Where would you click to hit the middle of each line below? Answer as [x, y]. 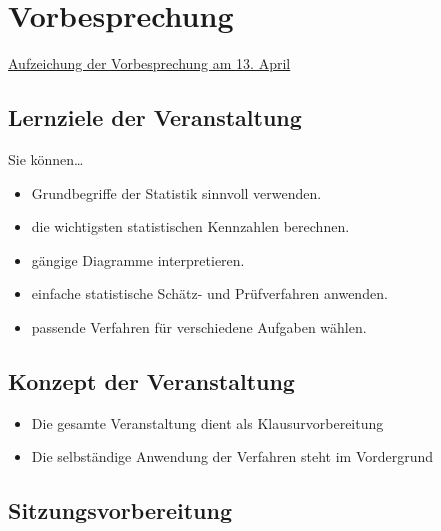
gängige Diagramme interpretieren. [138, 259]
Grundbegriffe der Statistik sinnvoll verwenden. [176, 192]
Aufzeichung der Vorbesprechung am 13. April [149, 63]
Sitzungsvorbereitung [120, 510]
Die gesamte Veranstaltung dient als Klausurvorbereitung [207, 422]
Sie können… [46, 158]
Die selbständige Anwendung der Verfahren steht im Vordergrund [232, 456]
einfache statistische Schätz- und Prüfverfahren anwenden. [209, 293]
